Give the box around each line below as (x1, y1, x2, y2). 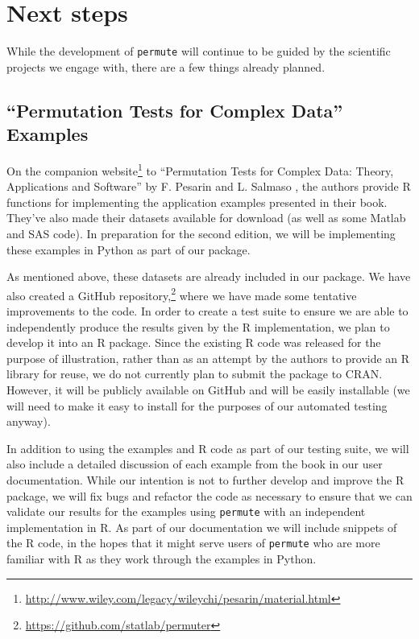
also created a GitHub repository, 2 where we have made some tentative (6, 284, 357, 303)
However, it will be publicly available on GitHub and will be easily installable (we (6, 381, 410, 398)
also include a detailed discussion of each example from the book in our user (6, 456, 383, 472)
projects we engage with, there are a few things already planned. (6, 58, 326, 75)
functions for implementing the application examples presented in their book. (6, 193, 388, 210)
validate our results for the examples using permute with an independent (6, 503, 366, 520)
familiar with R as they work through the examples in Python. (6, 550, 317, 567)
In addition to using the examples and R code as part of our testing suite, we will (6, 439, 409, 456)
